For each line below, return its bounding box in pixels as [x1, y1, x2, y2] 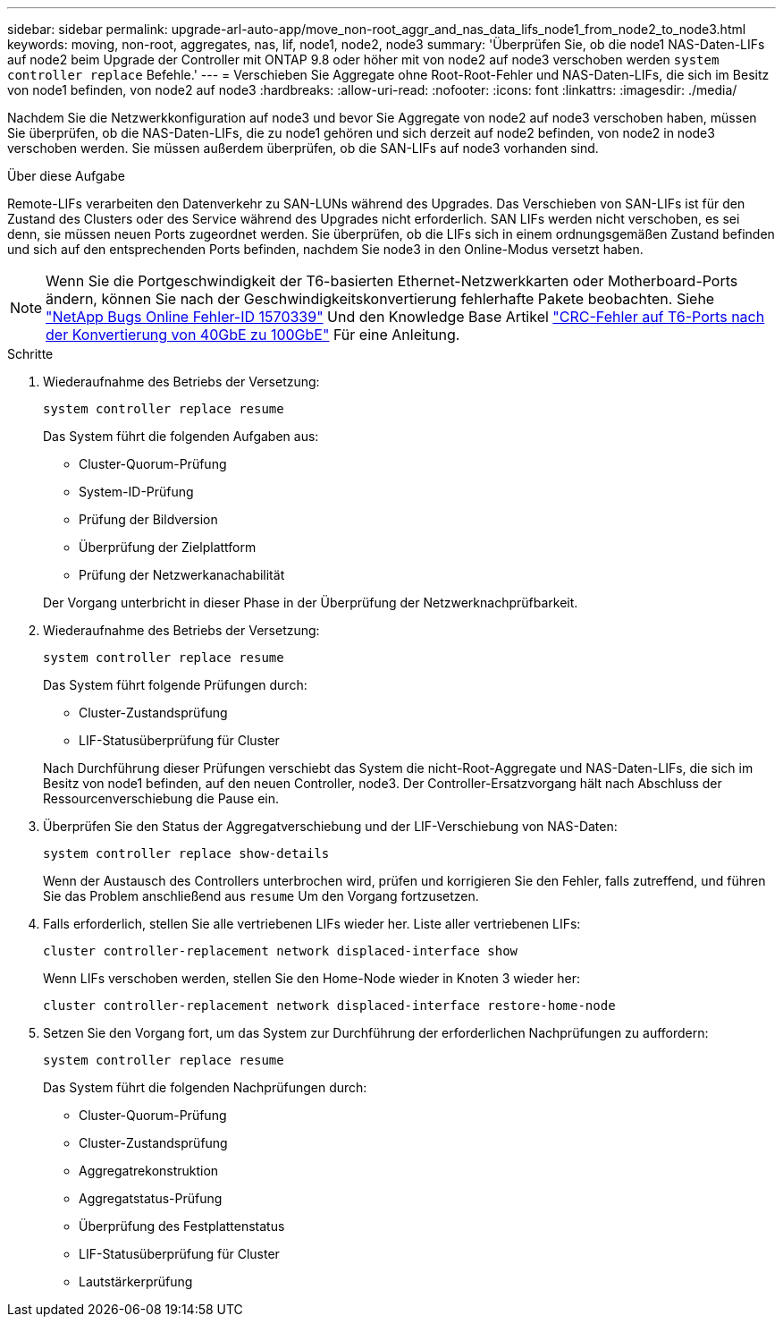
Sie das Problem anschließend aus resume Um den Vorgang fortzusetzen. [43, 888, 479, 904]
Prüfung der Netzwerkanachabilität [79, 567, 285, 582]
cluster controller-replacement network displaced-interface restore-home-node [43, 998, 616, 1013]
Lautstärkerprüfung [79, 1274, 193, 1289]
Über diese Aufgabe [7, 168, 125, 183]
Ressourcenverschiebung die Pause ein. [43, 791, 280, 806]
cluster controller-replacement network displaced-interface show [43, 944, 518, 958]
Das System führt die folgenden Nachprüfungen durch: [43, 1080, 367, 1095]
